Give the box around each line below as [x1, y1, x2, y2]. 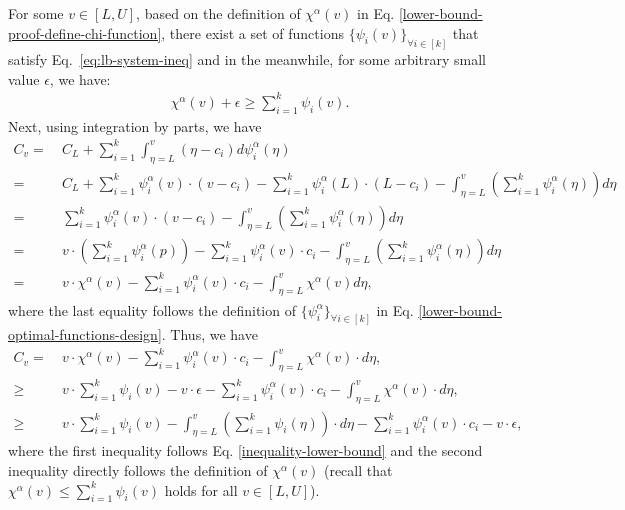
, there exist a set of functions [161, 22, 344, 43]
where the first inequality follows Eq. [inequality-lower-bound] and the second [8, 440, 483, 461]
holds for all [164, 479, 238, 500]
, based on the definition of [136, 3, 301, 23]
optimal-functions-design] [8, 324, 162, 345]
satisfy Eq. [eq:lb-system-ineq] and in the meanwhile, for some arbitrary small [8, 49, 487, 70]
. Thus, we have [161, 324, 258, 345]
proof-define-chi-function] [8, 22, 162, 43]
